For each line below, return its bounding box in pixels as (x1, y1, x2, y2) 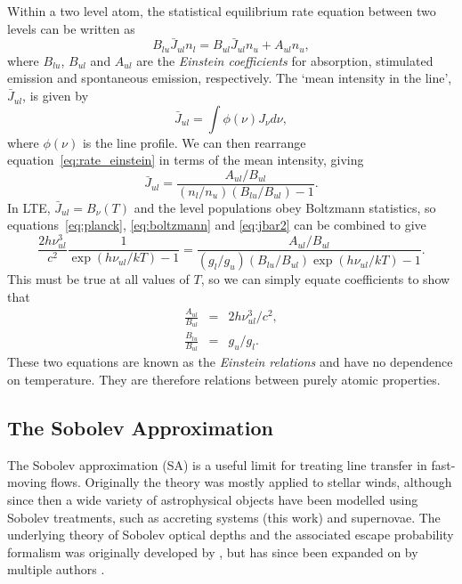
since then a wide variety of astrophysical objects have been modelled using (7, 490, 418, 508)
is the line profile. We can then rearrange (82, 133, 306, 151)
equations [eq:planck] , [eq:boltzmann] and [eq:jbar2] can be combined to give (7, 215, 426, 234)
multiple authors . (7, 560, 105, 579)
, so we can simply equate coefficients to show (200, 270, 450, 288)
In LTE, (7, 198, 51, 216)
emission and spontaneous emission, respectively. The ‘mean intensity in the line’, (7, 69, 452, 87)
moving (7, 473, 47, 491)
